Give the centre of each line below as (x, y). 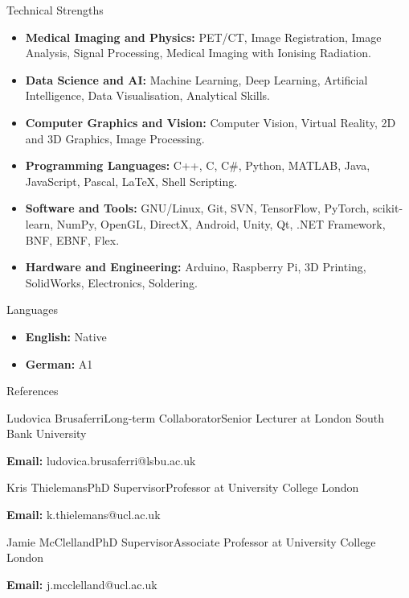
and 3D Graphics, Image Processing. (115, 138)
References (33, 391)
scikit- (388, 208)
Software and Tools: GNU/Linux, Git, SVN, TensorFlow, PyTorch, (197, 208)
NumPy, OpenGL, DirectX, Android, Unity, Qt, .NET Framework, (221, 223)
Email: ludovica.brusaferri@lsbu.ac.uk (101, 460)
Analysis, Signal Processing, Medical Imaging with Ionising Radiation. (198, 53)
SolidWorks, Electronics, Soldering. (111, 282)
